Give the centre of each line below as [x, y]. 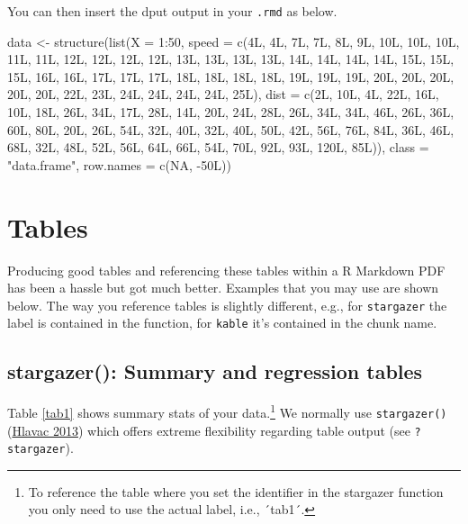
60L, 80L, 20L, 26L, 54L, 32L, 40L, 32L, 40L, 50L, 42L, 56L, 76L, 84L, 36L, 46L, [231, 129]
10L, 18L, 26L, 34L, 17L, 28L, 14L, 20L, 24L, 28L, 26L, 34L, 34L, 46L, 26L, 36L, [231, 112]
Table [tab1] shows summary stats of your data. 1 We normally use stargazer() [227, 411]
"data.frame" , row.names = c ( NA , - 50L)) [119, 164]
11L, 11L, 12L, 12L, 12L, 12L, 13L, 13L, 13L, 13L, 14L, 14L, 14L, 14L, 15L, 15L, [231, 59]
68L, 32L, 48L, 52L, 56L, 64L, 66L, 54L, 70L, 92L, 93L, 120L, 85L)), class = [218, 147]
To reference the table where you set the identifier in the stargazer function [236, 491]
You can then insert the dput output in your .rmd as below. [172, 11]
